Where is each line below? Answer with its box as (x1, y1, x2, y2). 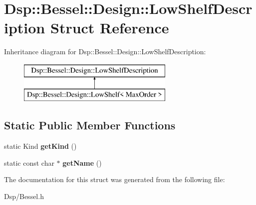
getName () (62, 157, 102, 168)
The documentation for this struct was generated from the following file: (4, 174, 225, 185)
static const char (4, 157, 54, 168)
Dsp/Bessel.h (4, 191, 44, 202)
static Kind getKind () (4, 141, 77, 151)
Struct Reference (50, 17, 169, 38)
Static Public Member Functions (4, 117, 176, 133)
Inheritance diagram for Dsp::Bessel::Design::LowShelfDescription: (4, 46, 206, 57)
